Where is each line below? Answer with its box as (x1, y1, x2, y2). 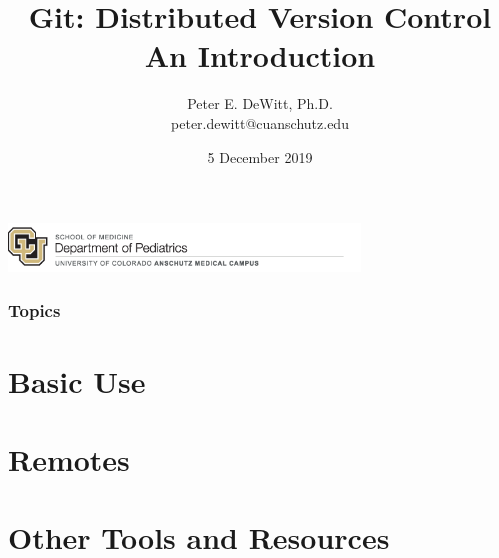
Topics (8, 298, 61, 323)
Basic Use (8, 360, 146, 401)
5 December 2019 (207, 146, 313, 167)
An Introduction (144, 35, 376, 76)
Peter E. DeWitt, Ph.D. (187, 93, 333, 114)
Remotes (8, 438, 130, 479)
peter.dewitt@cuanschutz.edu (171, 112, 349, 133)
